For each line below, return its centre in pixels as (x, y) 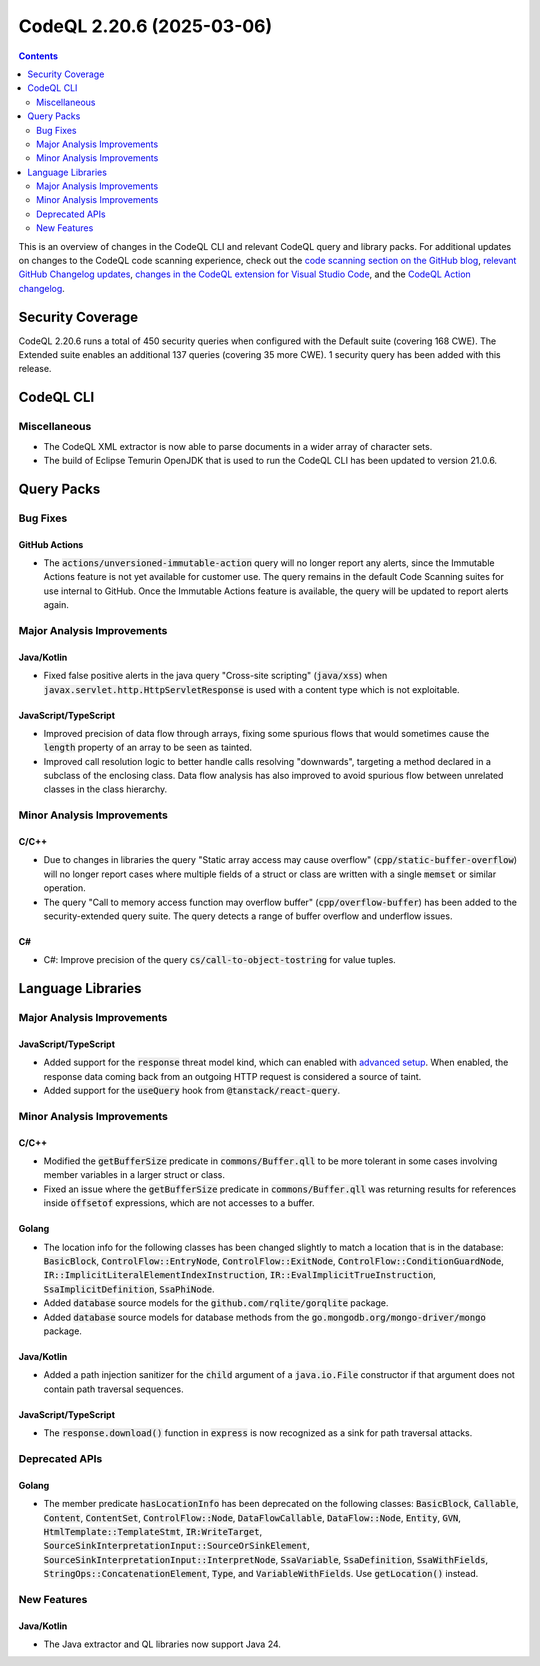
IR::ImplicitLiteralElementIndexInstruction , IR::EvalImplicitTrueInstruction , (240, 1275)
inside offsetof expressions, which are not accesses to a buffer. (179, 1203)
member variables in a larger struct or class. (134, 1175)
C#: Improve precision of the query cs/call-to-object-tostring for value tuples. (220, 960)
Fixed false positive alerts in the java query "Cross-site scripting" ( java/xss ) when (215, 676)
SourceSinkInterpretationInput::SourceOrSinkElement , (176, 1546)
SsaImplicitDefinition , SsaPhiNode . (129, 1289)
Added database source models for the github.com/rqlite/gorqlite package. (216, 1303)
